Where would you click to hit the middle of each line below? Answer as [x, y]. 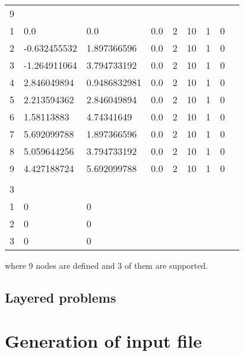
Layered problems [61, 297]
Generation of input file [103, 341]
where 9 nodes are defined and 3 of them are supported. [107, 265]
